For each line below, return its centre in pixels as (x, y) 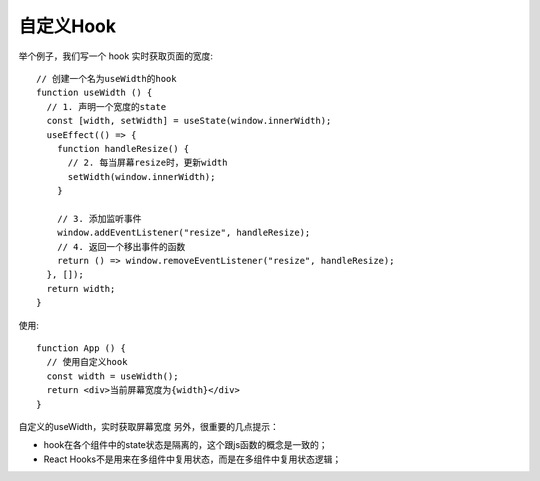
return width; (81, 288)
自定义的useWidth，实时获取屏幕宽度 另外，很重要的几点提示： (148, 426)
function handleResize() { (123, 148)
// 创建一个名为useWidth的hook (106, 78)
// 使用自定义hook (87, 362)
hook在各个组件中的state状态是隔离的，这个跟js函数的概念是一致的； (186, 445)
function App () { (81, 348)
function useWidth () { (94, 93)
